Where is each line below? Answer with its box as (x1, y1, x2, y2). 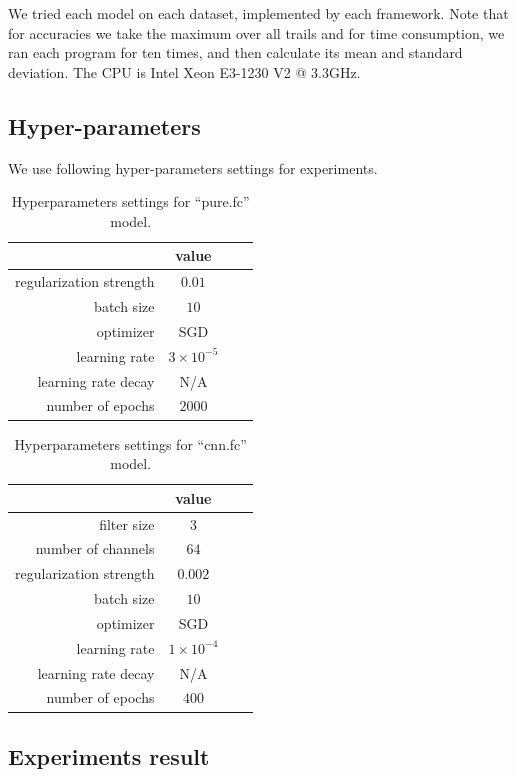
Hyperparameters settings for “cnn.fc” (14, 433, 247, 454)
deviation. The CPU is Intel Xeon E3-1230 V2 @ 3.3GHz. (8, 61, 361, 82)
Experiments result (8, 740, 210, 771)
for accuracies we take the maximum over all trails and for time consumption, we (8, 22, 505, 43)
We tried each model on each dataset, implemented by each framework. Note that (8, 3, 509, 23)
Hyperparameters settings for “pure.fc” (11, 191, 250, 212)
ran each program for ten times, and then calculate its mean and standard (8, 42, 463, 63)
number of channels (35, 538, 155, 559)
